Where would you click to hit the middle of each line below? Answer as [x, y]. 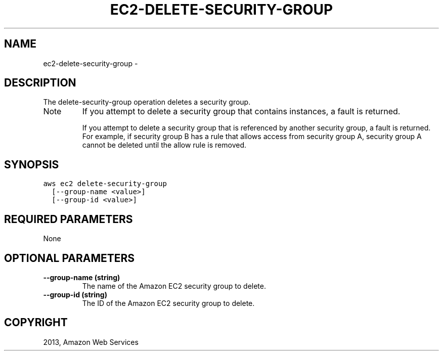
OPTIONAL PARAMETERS [70, 258]
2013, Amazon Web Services [91, 342]
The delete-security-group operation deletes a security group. [147, 102]
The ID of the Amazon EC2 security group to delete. [168, 303]
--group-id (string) [75, 294]
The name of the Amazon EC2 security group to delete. [174, 286]
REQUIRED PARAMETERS [69, 219]
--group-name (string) [82, 277]
